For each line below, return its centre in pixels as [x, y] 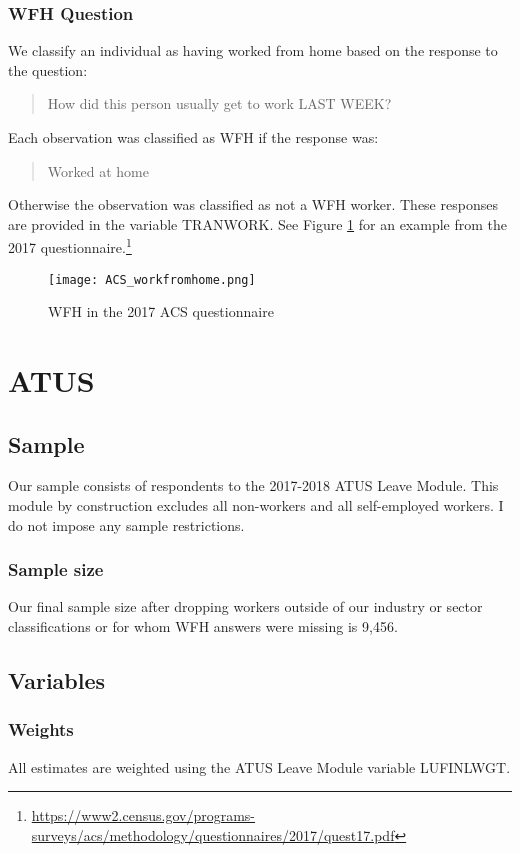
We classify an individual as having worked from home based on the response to [253, 50]
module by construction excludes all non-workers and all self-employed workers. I [256, 505]
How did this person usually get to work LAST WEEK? [219, 103]
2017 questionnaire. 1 [70, 246]
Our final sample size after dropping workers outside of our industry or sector [245, 606]
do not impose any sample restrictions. [126, 524]
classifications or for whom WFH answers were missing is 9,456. [203, 626]
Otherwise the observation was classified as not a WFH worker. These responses [253, 204]
